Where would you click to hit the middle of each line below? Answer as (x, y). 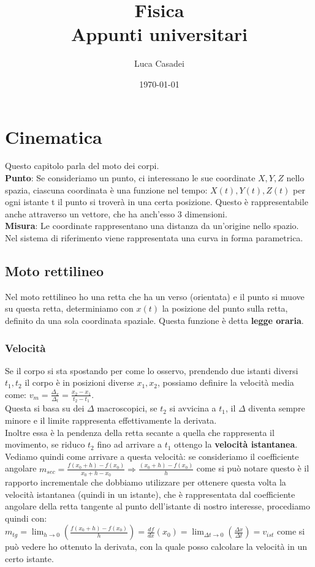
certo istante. (29, 558)
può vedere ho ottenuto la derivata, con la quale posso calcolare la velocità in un (156, 546)
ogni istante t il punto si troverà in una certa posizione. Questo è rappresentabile (157, 202)
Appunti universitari (159, 34)
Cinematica (54, 136)
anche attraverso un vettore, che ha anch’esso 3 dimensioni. (116, 213)
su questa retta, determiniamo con (69, 308)
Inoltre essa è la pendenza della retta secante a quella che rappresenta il (140, 432)
